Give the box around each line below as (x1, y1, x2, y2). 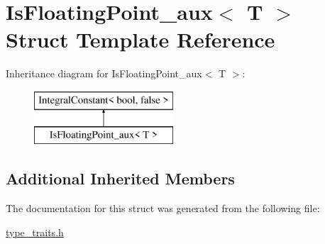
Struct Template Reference (6, 25, 275, 54)
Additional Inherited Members (6, 167, 235, 189)
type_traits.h (6, 224, 64, 239)
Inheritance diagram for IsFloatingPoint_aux (6, 66, 202, 81)
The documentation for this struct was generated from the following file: (6, 201, 320, 216)
